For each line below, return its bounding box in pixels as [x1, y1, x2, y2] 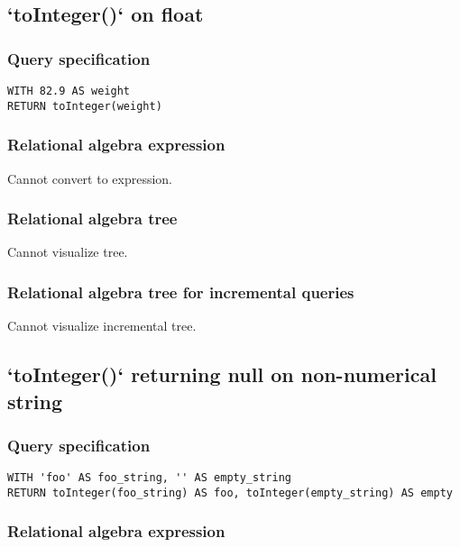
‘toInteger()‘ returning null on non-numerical [7, 360, 437, 388]
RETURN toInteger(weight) [7, 99, 162, 113]
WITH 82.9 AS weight [7, 85, 131, 97]
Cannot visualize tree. [7, 242, 128, 261]
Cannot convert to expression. [7, 169, 173, 187]
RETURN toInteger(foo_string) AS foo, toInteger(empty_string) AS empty [7, 486, 453, 499]
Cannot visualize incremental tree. [7, 316, 197, 335]
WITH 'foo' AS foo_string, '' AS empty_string [7, 471, 291, 485]
